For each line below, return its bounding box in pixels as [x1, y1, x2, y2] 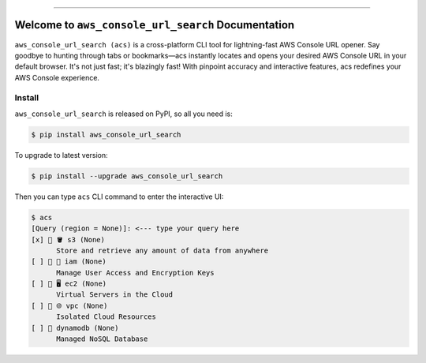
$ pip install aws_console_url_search [31, 130, 181, 139]
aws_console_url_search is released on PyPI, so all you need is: [14, 109, 233, 118]
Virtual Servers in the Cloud [56, 290, 174, 299]
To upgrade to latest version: [14, 150, 108, 159]
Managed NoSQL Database [56, 335, 148, 343]
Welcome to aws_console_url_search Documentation [14, 18, 295, 32]
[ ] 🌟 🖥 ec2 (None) [31, 279, 107, 288]
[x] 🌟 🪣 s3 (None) [31, 235, 106, 244]
